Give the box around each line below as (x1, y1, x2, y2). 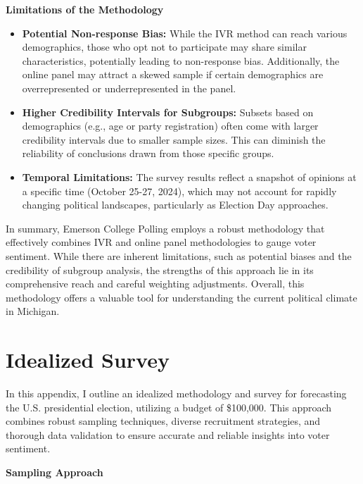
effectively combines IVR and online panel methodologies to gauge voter (6, 235, 317, 249)
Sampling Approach (6, 464, 103, 479)
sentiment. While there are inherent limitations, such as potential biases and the (6, 248, 352, 263)
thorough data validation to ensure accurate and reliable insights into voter (6, 427, 330, 442)
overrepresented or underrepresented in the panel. (22, 80, 236, 95)
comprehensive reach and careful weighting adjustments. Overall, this (6, 276, 305, 291)
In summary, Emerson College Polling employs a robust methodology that (6, 221, 325, 235)
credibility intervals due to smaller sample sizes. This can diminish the (22, 132, 326, 147)
